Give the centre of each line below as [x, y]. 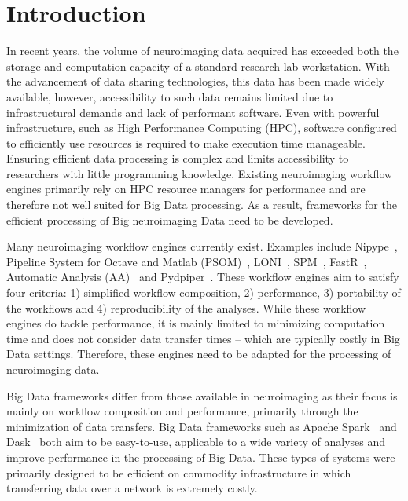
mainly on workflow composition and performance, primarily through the [182, 411]
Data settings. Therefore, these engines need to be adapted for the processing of [199, 354]
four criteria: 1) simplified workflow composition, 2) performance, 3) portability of [204, 293]
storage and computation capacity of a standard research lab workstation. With [198, 66]
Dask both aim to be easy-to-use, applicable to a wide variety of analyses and [196, 442]
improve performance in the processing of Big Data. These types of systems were [201, 457]
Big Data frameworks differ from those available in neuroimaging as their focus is [202, 395]
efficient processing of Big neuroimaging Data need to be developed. [170, 219]
